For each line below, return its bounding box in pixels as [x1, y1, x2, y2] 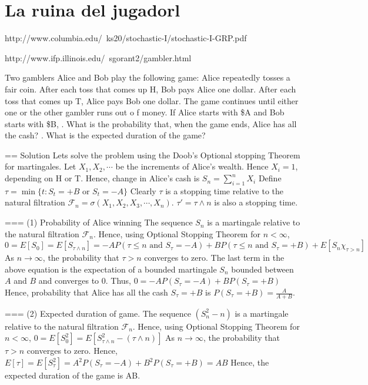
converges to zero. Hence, [26, 344, 118, 357]
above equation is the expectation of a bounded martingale [5, 263, 217, 275]
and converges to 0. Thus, [38, 274, 131, 287]
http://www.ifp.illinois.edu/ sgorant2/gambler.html [5, 51, 192, 64]
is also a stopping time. [214, 196, 298, 208]
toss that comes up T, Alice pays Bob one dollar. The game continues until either [5, 94, 299, 107]
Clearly [130, 184, 156, 197]
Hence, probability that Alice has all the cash [5, 286, 168, 298]
